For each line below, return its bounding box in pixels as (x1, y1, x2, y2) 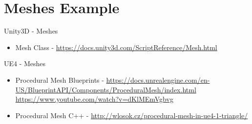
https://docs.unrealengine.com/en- (106, 74, 210, 85)
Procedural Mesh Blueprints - (15, 74, 104, 85)
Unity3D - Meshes (4, 26, 58, 36)
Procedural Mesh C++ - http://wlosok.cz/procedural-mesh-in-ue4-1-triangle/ (15, 110, 248, 120)
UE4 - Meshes (4, 58, 46, 69)
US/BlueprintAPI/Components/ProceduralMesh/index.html (15, 84, 196, 94)
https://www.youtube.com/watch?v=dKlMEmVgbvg (15, 94, 173, 104)
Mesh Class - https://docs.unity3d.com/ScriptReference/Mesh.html (15, 42, 217, 52)
